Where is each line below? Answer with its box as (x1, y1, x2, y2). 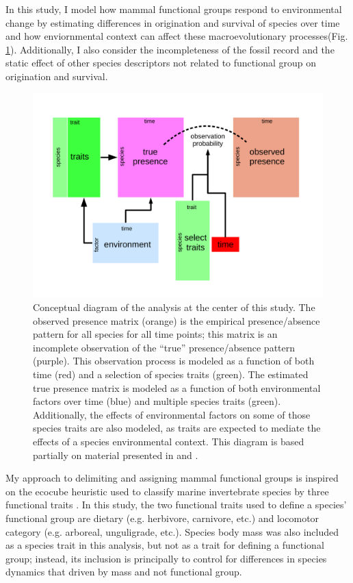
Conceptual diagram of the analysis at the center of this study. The (33, 300, 315, 314)
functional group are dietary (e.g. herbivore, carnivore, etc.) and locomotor (5, 511, 319, 525)
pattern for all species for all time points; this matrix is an (33, 327, 278, 341)
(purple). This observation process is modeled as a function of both (33, 353, 315, 368)
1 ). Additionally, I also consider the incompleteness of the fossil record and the (5, 42, 335, 56)
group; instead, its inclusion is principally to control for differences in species (5, 551, 327, 565)
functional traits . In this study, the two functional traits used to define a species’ (5, 497, 347, 512)
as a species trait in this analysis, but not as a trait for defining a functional (5, 538, 324, 552)
